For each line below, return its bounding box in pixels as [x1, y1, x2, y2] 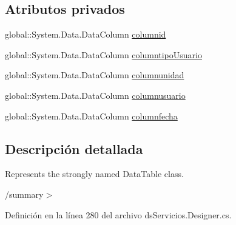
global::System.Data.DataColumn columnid [5, 28, 166, 41]
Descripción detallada [5, 139, 143, 158]
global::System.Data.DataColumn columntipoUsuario [5, 48, 202, 61]
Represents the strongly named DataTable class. [5, 167, 184, 180]
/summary [5, 187, 44, 200]
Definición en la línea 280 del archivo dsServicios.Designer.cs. [5, 208, 232, 221]
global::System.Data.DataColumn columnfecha [5, 109, 178, 122]
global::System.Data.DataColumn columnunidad [5, 69, 184, 81]
